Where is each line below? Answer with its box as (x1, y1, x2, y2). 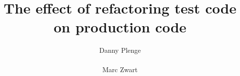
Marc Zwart (102, 64, 138, 74)
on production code (53, 17, 187, 37)
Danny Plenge (99, 45, 141, 55)
